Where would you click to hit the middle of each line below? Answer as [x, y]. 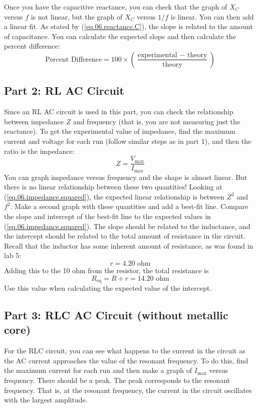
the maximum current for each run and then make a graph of [98, 370]
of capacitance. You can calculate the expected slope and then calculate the [120, 36]
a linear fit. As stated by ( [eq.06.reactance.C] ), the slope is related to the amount [128, 26]
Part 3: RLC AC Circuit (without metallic [116, 315]
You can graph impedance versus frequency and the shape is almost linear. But [126, 177]
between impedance [34, 121]
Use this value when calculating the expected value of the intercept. [108, 288]
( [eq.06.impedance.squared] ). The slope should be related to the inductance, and [127, 226]
